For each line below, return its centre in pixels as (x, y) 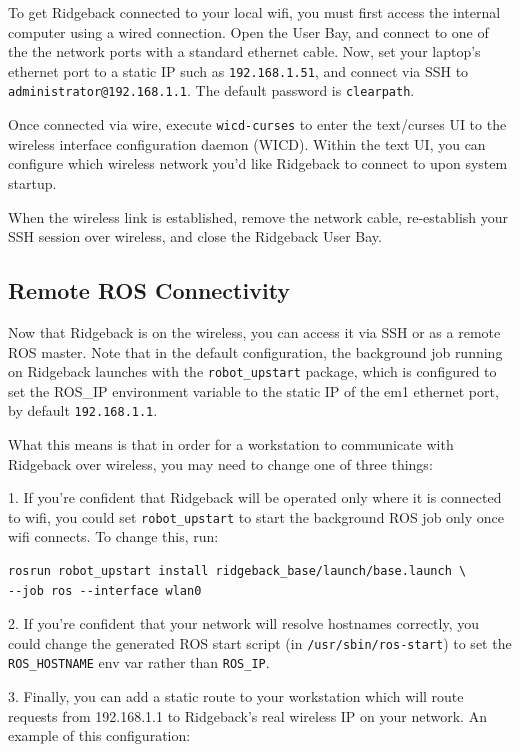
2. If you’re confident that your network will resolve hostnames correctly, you (244, 623)
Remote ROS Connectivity (149, 290)
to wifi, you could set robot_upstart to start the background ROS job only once (256, 516)
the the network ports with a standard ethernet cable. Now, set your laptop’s (244, 51)
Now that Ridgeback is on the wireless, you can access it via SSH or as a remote (254, 331)
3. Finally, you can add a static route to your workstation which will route (236, 696)
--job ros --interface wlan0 (105, 590)
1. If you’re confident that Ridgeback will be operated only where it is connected (255, 497)
